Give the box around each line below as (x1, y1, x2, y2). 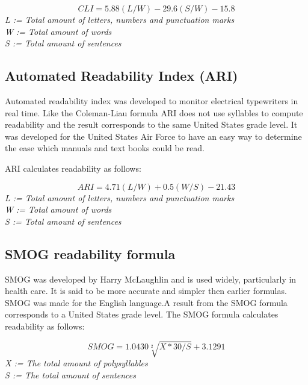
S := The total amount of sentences (5, 368, 136, 381)
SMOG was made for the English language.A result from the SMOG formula (5, 296, 288, 308)
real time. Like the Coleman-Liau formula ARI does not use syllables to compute (5, 106, 303, 119)
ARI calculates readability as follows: (5, 161, 141, 174)
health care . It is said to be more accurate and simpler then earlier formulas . (5, 284, 287, 297)
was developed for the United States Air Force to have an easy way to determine (5, 130, 302, 142)
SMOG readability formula (5, 244, 176, 263)
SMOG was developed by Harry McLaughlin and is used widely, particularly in (5, 272, 297, 285)
